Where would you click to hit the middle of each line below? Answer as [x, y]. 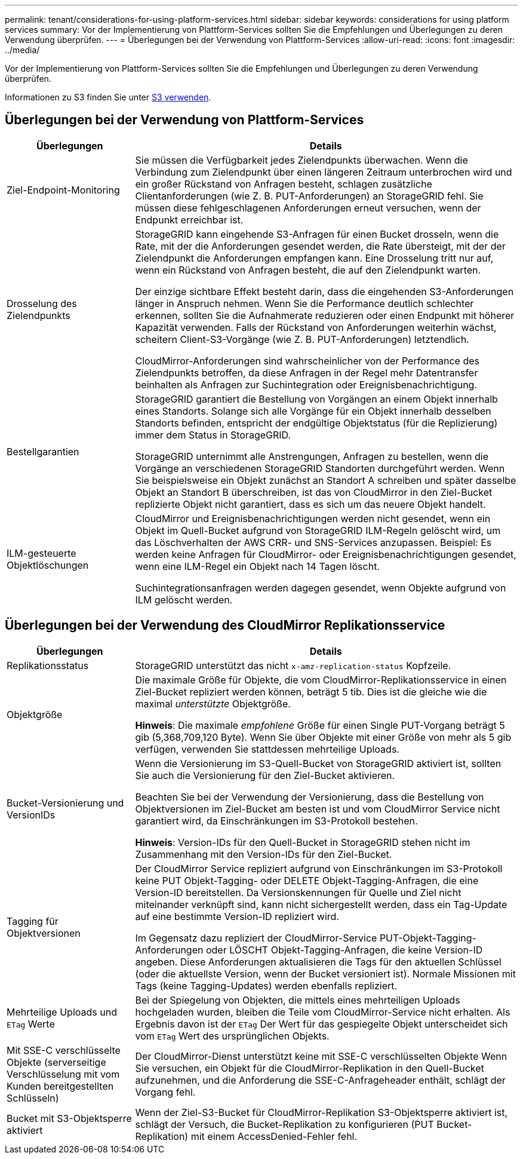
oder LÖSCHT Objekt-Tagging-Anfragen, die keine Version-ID [344, 950]
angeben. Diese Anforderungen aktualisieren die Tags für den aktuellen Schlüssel [318, 962]
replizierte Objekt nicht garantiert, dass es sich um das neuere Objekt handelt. [310, 504]
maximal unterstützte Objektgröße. [213, 703]
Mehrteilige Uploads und [62, 1012]
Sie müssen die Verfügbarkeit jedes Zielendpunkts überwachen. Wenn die [302, 160]
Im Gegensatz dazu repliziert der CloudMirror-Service [256, 938]
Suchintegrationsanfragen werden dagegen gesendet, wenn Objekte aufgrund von [321, 588]
